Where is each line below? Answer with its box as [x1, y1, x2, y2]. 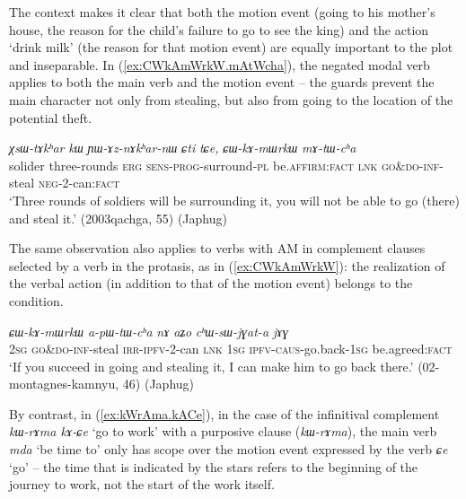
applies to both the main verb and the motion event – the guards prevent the [9, 73, 435, 92]
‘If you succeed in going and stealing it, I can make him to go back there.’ [9, 356, 414, 375]
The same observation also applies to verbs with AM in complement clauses [9, 239, 426, 258]
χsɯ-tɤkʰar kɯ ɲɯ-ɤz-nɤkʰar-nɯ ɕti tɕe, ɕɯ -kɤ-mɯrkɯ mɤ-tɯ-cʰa [9, 138, 356, 157]
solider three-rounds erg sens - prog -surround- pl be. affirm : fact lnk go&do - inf [9, 155, 440, 174]
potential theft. [9, 108, 92, 127]
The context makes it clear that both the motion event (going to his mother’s [9, 3, 435, 21]
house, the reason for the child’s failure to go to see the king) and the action [9, 20, 429, 39]
